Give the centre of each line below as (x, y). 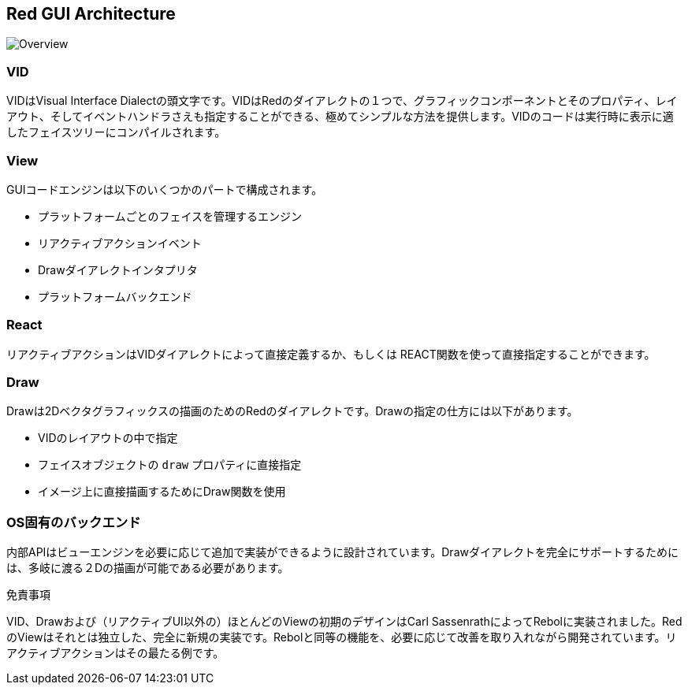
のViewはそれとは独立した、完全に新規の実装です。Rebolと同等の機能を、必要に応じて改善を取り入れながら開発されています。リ (342, 637)
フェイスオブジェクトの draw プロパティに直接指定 (170, 465)
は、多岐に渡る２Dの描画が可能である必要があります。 (148, 568)
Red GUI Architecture (91, 14)
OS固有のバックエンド (74, 522)
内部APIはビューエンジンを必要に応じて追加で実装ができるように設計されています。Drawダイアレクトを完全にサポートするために (342, 552)
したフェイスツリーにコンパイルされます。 (116, 132)
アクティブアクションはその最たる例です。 (115, 653)
